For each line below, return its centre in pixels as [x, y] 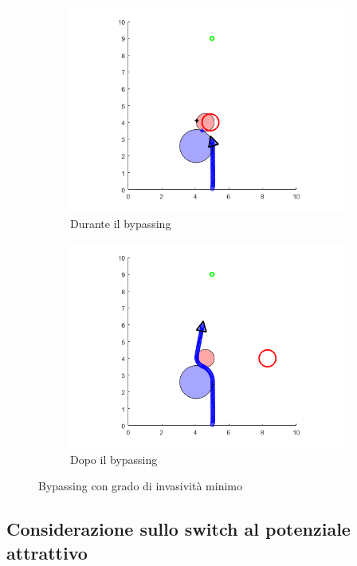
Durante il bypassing [121, 223]
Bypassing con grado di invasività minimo [140, 486]
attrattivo [47, 552]
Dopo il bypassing [114, 459]
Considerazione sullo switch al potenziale [178, 529]
